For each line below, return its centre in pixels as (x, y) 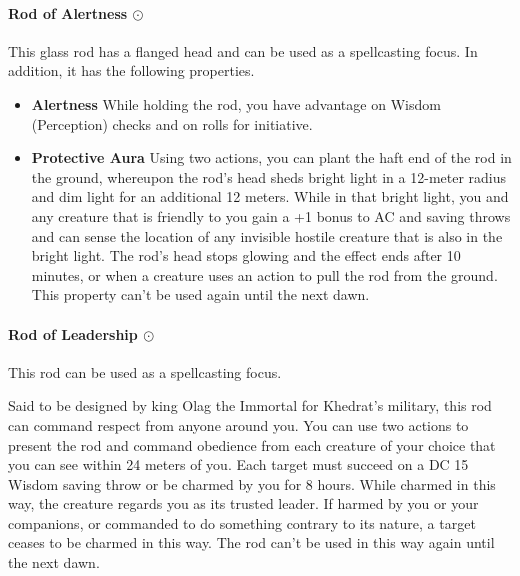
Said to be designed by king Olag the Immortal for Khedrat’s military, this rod (250, 405)
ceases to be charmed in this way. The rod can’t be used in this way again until (251, 542)
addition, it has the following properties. (131, 70)
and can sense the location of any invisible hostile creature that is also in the (267, 235)
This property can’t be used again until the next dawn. (200, 294)
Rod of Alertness (68, 12)
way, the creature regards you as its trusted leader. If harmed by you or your (243, 503)
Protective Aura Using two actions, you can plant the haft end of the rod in (271, 157)
